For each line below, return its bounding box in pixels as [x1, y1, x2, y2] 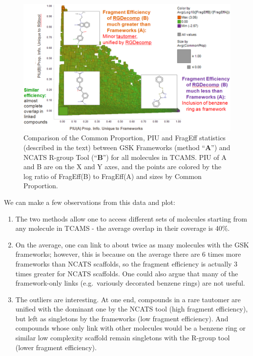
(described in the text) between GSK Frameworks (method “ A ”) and [23, 142, 231, 152]
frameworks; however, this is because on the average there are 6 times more [15, 249, 241, 259]
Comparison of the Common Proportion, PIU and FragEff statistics [23, 133, 226, 143]
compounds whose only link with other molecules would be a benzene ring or [15, 323, 246, 333]
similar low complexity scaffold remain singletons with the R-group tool [15, 333, 230, 343]
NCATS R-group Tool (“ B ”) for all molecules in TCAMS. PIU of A [23, 152, 227, 162]
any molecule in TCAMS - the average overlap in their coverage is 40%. [15, 223, 230, 233]
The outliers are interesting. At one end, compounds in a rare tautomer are [15, 294, 241, 304]
